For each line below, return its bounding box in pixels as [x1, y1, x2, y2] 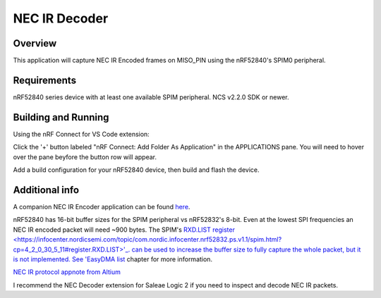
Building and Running [13, 111, 109, 123]
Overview [13, 37, 57, 49]
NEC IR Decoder [13, 11, 109, 26]
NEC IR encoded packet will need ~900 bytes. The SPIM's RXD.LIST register [13, 225, 236, 234]
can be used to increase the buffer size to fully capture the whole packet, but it [131, 245, 361, 254]
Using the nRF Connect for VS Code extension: [13, 130, 150, 138]
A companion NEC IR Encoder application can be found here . [13, 202, 190, 211]
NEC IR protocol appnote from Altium [13, 268, 121, 276]
